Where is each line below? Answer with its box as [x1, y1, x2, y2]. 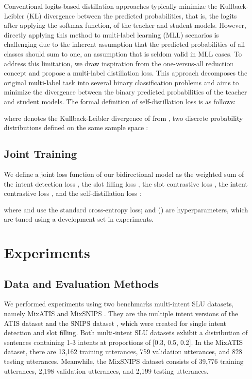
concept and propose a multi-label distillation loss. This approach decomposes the [4, 68, 248, 78]
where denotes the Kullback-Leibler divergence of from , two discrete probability [4, 113, 243, 123]
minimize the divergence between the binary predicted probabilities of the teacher [4, 87, 247, 97]
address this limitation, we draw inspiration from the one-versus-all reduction [4, 58, 234, 68]
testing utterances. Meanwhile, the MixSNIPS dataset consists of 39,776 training [4, 356, 244, 366]
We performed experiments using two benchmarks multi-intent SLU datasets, [4, 299, 234, 309]
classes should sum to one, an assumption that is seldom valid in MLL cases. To [4, 48, 242, 58]
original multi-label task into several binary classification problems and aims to [4, 77, 239, 87]
